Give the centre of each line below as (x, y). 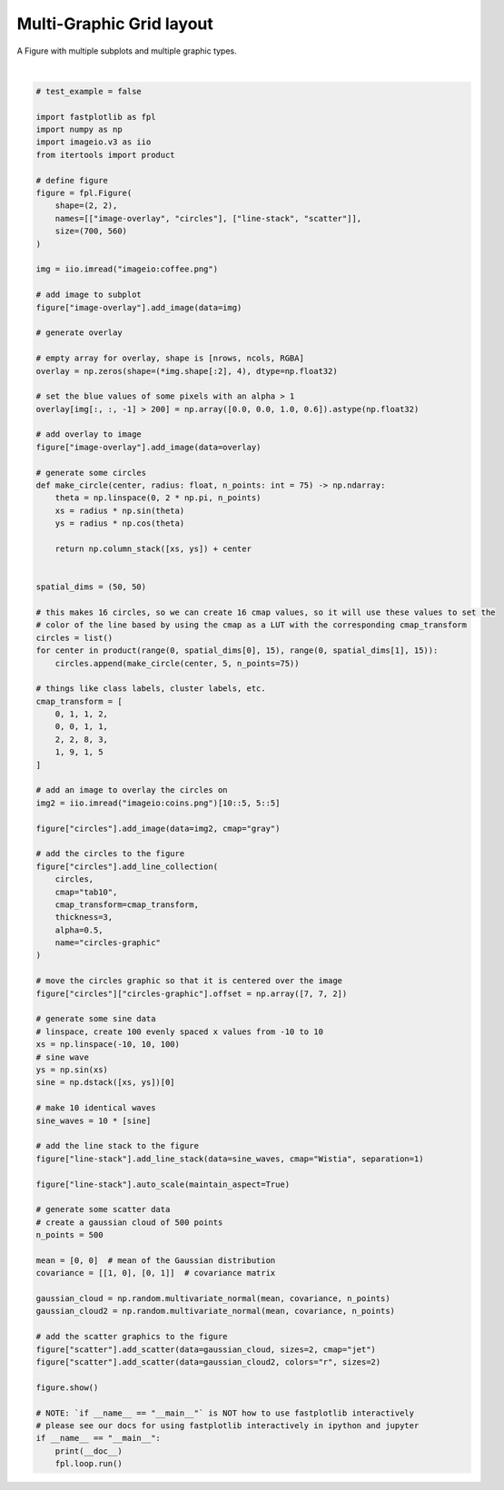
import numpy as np (79, 130)
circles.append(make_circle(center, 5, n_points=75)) (177, 663)
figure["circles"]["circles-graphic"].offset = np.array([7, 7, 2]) (192, 993)
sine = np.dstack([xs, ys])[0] (106, 1082)
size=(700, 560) (91, 231)
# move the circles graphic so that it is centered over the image (189, 981)
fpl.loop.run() (89, 1464)
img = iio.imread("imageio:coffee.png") (127, 269)
